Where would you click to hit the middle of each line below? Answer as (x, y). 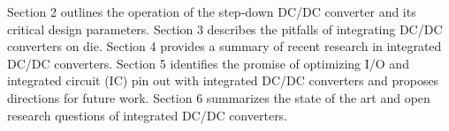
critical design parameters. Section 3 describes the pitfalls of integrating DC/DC (225, 29)
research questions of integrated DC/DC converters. (148, 115)
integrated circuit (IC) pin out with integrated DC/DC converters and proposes (223, 80)
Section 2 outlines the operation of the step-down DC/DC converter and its (212, 11)
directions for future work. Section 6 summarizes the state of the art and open (219, 97)
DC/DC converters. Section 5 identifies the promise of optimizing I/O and (208, 63)
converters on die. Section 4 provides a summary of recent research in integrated (224, 46)
